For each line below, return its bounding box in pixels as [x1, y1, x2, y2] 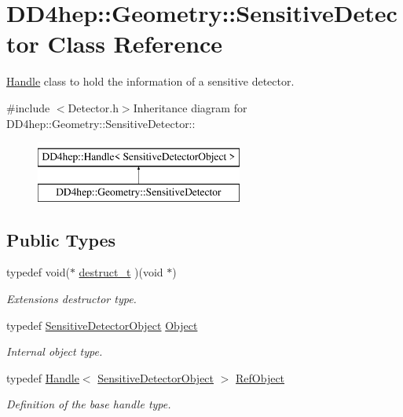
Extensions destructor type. [6, 291, 137, 307]
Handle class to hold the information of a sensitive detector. [6, 73, 295, 90]
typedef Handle [6, 369, 79, 386]
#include [6, 99, 50, 115]
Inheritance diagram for [133, 99, 247, 115]
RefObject [236, 369, 285, 386]
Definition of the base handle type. [6, 396, 171, 412]
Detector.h [68, 99, 119, 115]
